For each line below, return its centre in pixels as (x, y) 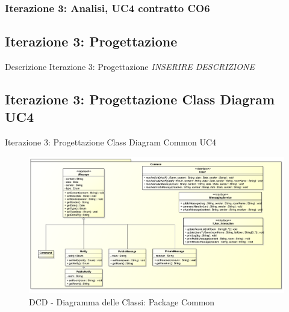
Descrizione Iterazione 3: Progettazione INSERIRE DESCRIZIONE (130, 67)
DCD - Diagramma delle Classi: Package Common (122, 301)
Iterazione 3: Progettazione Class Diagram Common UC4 (111, 142)
